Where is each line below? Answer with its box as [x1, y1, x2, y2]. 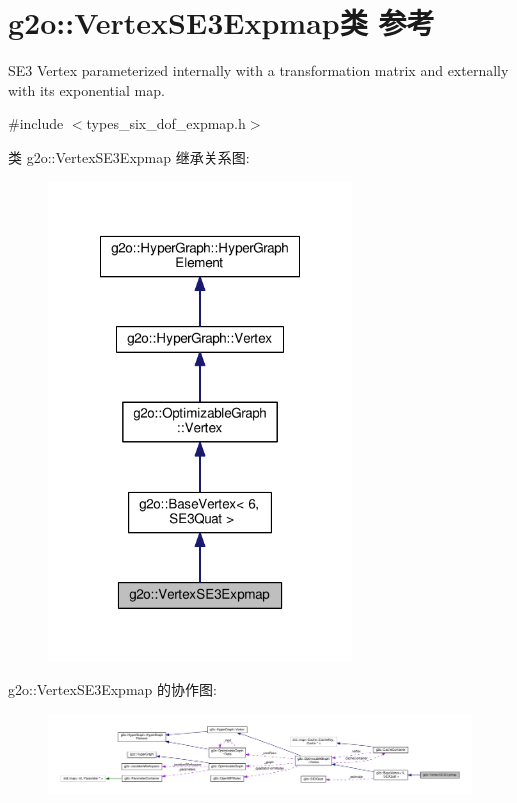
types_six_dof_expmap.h [86, 113, 246, 134]
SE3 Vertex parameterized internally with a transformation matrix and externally [8, 60, 509, 81]
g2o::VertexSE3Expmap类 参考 [8, 2, 435, 43]
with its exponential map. [8, 79, 165, 100]
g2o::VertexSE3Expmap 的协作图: [8, 679, 217, 700]
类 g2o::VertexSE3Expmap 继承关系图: [8, 146, 250, 167]
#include [8, 113, 64, 134]
